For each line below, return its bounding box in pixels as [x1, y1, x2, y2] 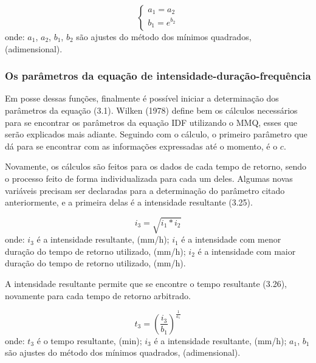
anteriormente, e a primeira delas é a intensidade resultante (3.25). [5, 196, 253, 209]
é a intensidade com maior [197, 244, 296, 257]
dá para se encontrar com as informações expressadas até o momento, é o [5, 139, 278, 152]
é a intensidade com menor [181, 233, 281, 246]
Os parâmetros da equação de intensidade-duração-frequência [5, 68, 311, 83]
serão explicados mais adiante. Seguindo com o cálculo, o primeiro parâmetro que [5, 128, 307, 140]
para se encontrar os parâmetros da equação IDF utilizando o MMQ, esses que [5, 116, 297, 128]
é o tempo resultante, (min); [36, 334, 142, 347]
